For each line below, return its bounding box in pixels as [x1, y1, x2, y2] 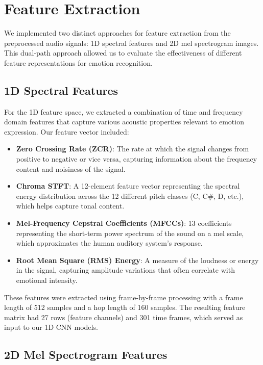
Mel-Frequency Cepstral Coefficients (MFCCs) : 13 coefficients [16, 218, 232, 228]
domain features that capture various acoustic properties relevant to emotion [4, 116, 244, 127]
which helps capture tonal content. [16, 200, 125, 211]
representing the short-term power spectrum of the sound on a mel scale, [16, 227, 244, 238]
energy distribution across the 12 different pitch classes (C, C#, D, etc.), [16, 190, 244, 201]
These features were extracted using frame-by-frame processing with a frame [4, 292, 243, 302]
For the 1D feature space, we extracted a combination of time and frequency [4, 106, 243, 117]
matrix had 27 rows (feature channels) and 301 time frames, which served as [4, 311, 243, 322]
